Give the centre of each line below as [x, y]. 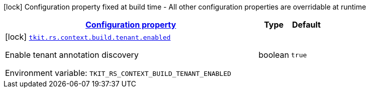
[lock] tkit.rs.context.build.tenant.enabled [88, 37]
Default [306, 25]
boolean [274, 55]
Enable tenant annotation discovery [72, 55]
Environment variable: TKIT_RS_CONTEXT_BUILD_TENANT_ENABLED [118, 73]
